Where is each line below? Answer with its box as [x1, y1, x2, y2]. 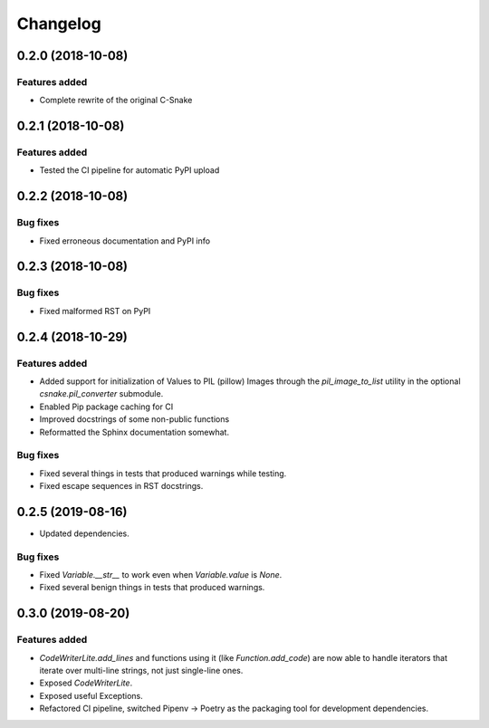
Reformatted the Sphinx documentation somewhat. [39, 426, 230, 437]
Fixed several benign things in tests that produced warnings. [39, 582, 265, 593]
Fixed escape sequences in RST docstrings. [39, 481, 204, 492]
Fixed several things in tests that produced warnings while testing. [39, 467, 287, 479]
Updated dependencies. [39, 528, 130, 539]
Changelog [16, 14, 101, 34]
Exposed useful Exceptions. [39, 690, 144, 701]
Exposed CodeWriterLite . [39, 677, 133, 688]
